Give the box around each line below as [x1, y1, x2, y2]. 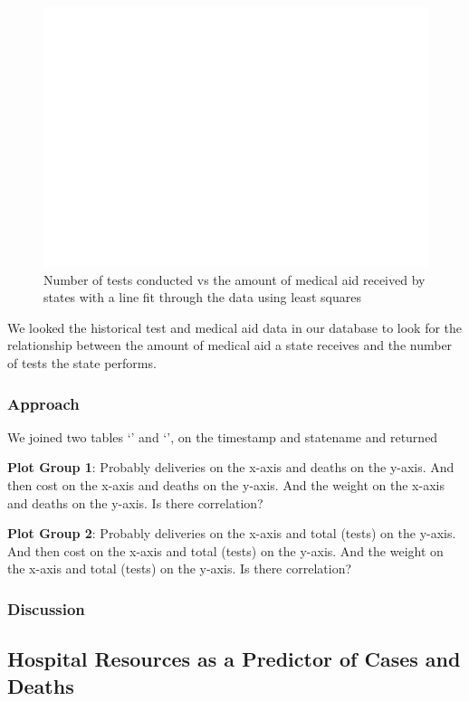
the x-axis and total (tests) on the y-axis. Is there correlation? [7, 559, 352, 578]
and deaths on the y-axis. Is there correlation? [7, 493, 263, 512]
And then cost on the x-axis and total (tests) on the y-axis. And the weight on [7, 541, 444, 560]
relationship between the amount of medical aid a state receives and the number [7, 336, 453, 355]
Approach [7, 392, 80, 414]
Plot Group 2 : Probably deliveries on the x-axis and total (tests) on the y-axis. [7, 524, 456, 543]
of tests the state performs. [7, 354, 157, 373]
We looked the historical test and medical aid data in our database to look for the [7, 317, 463, 336]
